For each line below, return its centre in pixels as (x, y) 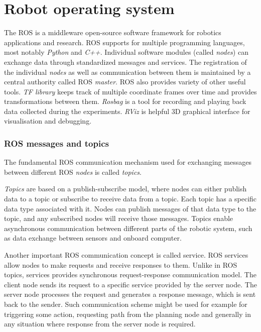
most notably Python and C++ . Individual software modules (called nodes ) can (126, 52)
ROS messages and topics (56, 143)
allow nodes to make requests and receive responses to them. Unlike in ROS (121, 264)
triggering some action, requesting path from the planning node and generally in (127, 314)
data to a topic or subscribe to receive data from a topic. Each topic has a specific (130, 199)
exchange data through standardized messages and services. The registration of (125, 62)
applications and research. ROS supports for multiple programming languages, (124, 42)
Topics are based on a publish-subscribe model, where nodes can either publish (125, 189)
